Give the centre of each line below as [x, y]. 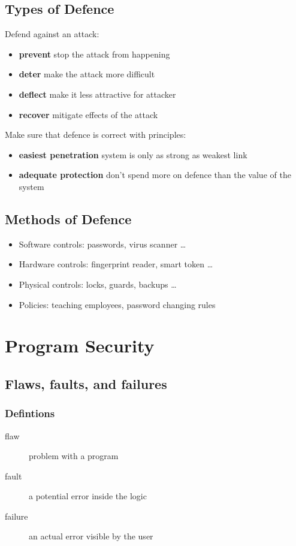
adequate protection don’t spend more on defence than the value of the [155, 175]
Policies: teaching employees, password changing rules [117, 304]
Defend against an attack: [52, 34]
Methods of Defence [68, 218]
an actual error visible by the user [91, 536]
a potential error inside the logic [88, 496]
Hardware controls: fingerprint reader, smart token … [116, 264]
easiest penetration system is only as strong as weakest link [133, 154]
